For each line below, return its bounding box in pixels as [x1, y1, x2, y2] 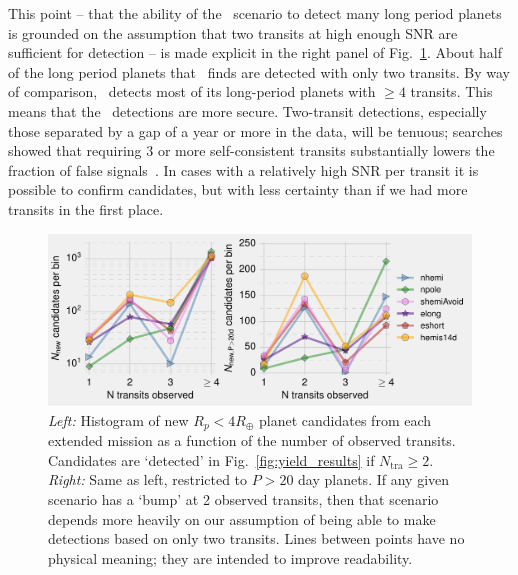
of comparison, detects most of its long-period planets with [8, 81, 376, 102]
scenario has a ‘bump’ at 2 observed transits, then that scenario [48, 489, 439, 510]
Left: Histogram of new [48, 409, 189, 430]
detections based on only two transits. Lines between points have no [48, 528, 465, 549]
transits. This [410, 81, 493, 102]
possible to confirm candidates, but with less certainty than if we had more [8, 179, 468, 200]
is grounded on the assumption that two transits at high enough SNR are [8, 22, 458, 43]
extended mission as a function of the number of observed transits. [48, 430, 456, 451]
